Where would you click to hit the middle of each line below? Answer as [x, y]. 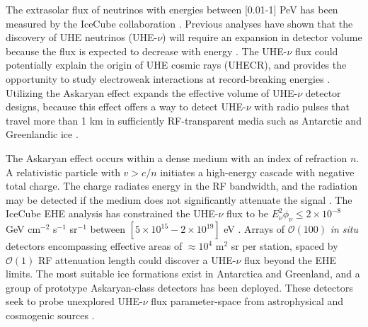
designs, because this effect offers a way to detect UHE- [126, 107]
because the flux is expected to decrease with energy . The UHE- [146, 51]
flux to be [247, 213]
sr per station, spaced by [284, 246]
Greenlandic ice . [42, 134]
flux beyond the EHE [290, 259]
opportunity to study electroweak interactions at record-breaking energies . [168, 78]
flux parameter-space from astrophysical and [247, 301]
